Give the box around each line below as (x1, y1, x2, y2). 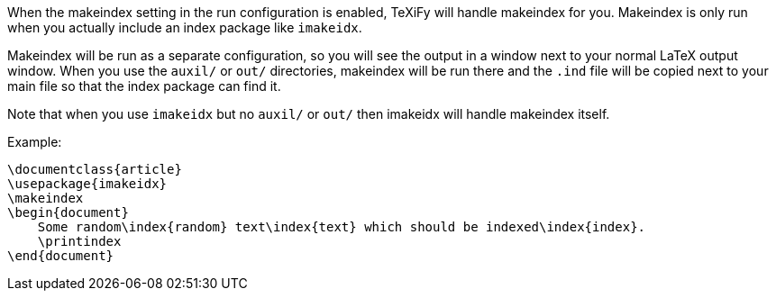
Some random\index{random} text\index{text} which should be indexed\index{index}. (37, 220, 646, 234)
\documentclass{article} (7, 162, 182, 176)
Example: (7, 134, 62, 149)
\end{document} (7, 248, 114, 263)
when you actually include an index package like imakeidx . (7, 20, 362, 35)
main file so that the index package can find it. (7, 78, 281, 94)
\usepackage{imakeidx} (7, 176, 168, 191)
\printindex (37, 234, 122, 248)
